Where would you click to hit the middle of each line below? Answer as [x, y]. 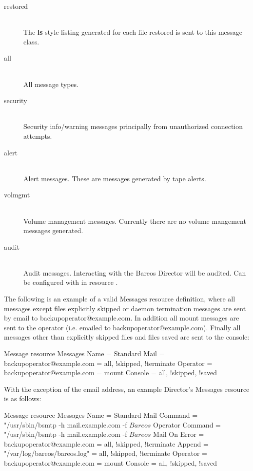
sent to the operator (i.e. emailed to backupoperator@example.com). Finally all [122, 327]
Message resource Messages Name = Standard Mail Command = [101, 415]
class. [31, 41]
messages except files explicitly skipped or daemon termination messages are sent [125, 308]
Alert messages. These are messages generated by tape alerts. [115, 178]
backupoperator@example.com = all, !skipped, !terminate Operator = [108, 363]
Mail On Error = [179, 434]
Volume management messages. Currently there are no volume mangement [135, 221]
